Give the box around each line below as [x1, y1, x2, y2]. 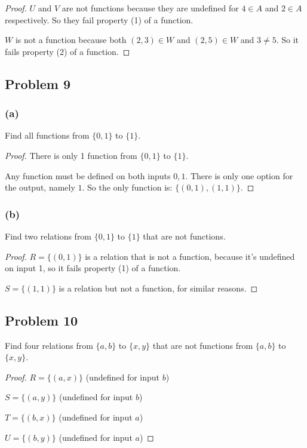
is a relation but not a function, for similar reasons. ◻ [59, 281, 258, 294]
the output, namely [5, 181, 75, 194]
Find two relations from [5, 229, 92, 242]
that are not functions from [152, 339, 253, 351]
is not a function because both [15, 33, 127, 46]
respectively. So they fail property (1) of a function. [5, 13, 194, 26]
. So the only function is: [82, 181, 173, 194]
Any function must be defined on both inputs [5, 169, 171, 182]
